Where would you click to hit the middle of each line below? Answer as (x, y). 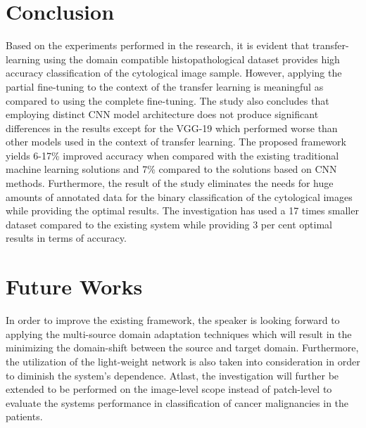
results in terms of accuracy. (66, 238)
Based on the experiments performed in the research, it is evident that (158, 45)
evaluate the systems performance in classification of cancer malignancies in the (177, 402)
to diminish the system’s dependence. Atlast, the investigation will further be (172, 375)
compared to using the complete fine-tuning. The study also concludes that (168, 100)
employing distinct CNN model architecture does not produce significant (162, 114)
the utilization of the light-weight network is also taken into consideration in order (183, 361)
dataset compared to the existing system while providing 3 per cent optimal (169, 224)
